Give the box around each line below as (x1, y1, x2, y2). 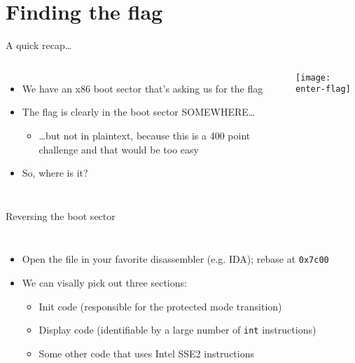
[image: (295, 72, 331, 83)
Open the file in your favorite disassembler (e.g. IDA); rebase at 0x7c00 (22, 252, 329, 266)
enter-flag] (295, 84, 351, 95)
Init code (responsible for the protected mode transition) (39, 299, 282, 313)
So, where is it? (22, 165, 88, 180)
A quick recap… (6, 38, 72, 53)
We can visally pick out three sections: (22, 275, 187, 289)
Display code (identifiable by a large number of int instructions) (39, 322, 316, 337)
